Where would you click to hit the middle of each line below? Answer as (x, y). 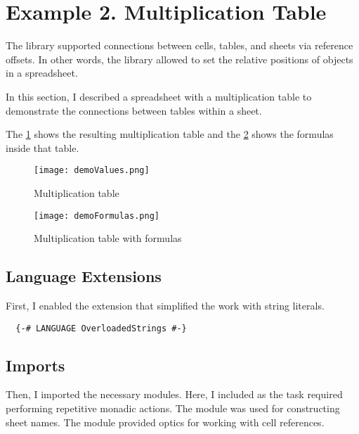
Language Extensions (84, 276)
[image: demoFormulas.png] (97, 216)
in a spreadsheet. (42, 73)
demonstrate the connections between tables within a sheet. (134, 110)
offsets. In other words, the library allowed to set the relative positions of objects (179, 59)
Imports (35, 365)
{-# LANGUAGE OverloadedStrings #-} (101, 328)
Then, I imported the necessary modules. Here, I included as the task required (174, 394)
